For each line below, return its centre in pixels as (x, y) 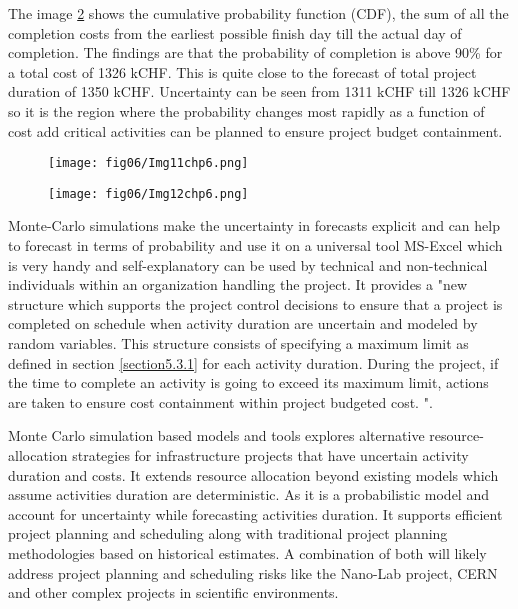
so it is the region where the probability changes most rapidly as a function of (246, 110)
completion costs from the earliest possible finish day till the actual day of (235, 32)
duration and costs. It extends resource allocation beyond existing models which (253, 474)
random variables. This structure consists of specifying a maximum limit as (238, 343)
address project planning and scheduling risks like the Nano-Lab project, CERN (253, 572)
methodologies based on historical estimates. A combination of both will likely (247, 552)
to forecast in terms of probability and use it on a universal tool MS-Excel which (255, 245)
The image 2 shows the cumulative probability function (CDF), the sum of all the (258, 13)
